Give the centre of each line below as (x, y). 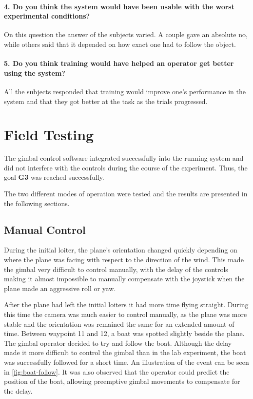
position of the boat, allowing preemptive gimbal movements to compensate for (122, 381)
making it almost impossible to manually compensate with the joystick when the (124, 279)
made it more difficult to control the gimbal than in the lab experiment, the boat (125, 352)
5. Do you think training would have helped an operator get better (119, 63)
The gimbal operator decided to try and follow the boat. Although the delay (118, 343)
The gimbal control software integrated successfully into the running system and (124, 158)
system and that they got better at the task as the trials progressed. (106, 101)
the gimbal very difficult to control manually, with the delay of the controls (116, 269)
